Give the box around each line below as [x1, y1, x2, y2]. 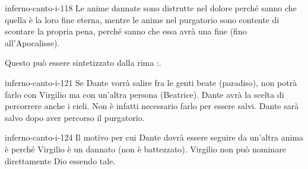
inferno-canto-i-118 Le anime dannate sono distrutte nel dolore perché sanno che [5, 2, 297, 14]
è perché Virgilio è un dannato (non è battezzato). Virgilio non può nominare [5, 142, 286, 155]
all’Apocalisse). [5, 36, 60, 49]
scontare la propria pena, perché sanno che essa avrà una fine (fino [5, 25, 247, 37]
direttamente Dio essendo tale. [5, 154, 116, 167]
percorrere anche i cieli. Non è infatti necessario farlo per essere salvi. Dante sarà [5, 100, 299, 112]
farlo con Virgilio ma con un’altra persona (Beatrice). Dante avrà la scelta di [5, 88, 284, 100]
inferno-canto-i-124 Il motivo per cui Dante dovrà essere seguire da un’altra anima [5, 131, 304, 144]
